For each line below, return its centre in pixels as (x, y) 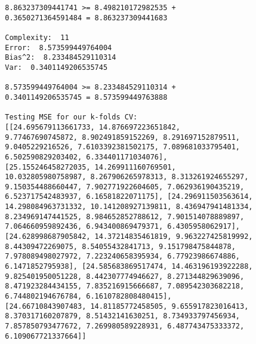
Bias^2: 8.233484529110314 (61, 58)
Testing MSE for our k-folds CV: (71, 117)
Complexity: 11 (37, 37)
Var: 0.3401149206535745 (56, 67)
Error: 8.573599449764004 (58, 47)
